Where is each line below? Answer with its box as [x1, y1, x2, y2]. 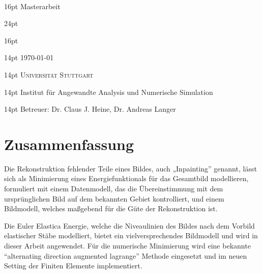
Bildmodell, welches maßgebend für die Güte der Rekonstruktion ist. [4, 203, 218, 214]
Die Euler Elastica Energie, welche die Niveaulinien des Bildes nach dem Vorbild [4, 220, 255, 231]
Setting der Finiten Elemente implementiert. [4, 260, 142, 271]
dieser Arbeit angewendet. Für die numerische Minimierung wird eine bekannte [4, 240, 251, 251]
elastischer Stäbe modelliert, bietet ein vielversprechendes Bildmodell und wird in [4, 230, 258, 241]
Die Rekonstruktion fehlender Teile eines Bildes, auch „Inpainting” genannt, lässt [4, 163, 257, 173]
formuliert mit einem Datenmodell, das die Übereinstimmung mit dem [4, 183, 223, 194]
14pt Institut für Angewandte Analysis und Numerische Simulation [4, 86, 213, 97]
